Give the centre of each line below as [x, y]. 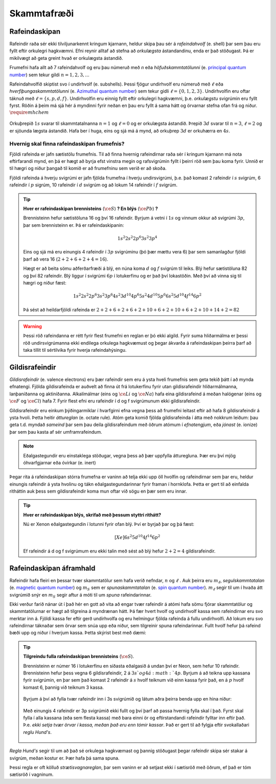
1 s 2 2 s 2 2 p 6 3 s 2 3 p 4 [137, 238]
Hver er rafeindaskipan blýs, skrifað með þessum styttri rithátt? [92, 515]
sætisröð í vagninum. [31, 775]
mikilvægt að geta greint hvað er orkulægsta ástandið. [66, 58]
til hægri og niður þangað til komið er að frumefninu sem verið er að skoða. [88, 168]
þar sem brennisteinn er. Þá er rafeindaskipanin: [74, 225]
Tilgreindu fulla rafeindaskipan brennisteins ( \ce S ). [79, 656]
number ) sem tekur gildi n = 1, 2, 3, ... [49, 75]
